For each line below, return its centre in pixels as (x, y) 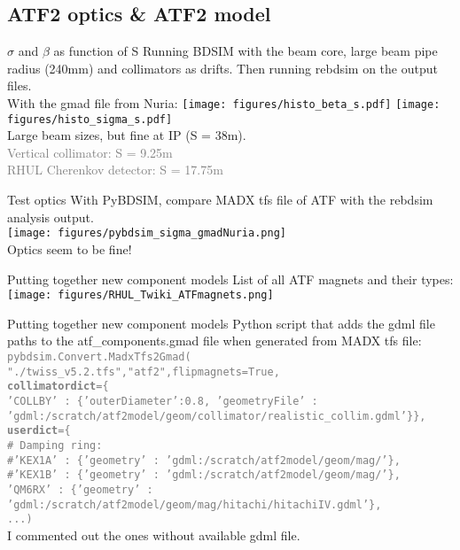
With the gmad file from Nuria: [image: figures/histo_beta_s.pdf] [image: (224, 102)
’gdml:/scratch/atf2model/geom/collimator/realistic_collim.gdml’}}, (217, 416)
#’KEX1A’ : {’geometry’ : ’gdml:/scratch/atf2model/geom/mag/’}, (204, 460)
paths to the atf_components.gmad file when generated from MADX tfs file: (214, 341)
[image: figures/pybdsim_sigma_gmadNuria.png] (147, 233)
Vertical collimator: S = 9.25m (90, 152)
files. (19, 85)
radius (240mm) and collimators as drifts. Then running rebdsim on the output (222, 68)
